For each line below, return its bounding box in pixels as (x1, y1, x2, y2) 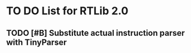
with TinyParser (6, 37, 67, 47)
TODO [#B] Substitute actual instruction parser (6, 28, 185, 38)
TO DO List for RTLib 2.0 (6, 4, 129, 18)
